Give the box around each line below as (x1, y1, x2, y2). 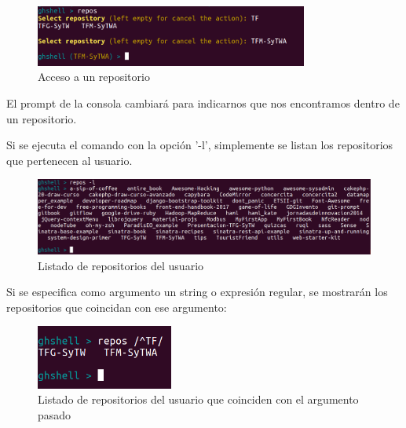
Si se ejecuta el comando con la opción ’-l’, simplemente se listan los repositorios (6, 137, 393, 153)
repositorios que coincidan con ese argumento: (6, 298, 227, 315)
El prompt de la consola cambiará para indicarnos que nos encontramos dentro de (6, 94, 400, 111)
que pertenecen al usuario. (6, 152, 133, 168)
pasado (38, 406, 71, 423)
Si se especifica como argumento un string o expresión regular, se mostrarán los (6, 284, 388, 300)
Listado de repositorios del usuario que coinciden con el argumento (38, 391, 359, 408)
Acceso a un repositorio (38, 68, 150, 85)
